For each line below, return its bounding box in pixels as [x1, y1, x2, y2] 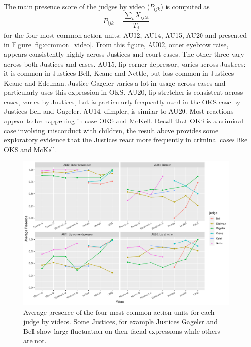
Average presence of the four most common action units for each [23, 307, 215, 317]
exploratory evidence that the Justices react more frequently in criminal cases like [4, 135, 248, 145]
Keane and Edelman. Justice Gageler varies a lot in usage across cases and [4, 77, 226, 87]
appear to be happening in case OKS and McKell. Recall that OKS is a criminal [4, 116, 243, 126]
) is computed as [160, 1, 210, 11]
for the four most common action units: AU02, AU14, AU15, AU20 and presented [4, 30, 247, 40]
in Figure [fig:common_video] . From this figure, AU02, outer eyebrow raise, [4, 39, 229, 50]
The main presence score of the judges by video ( [4, 1, 150, 11]
